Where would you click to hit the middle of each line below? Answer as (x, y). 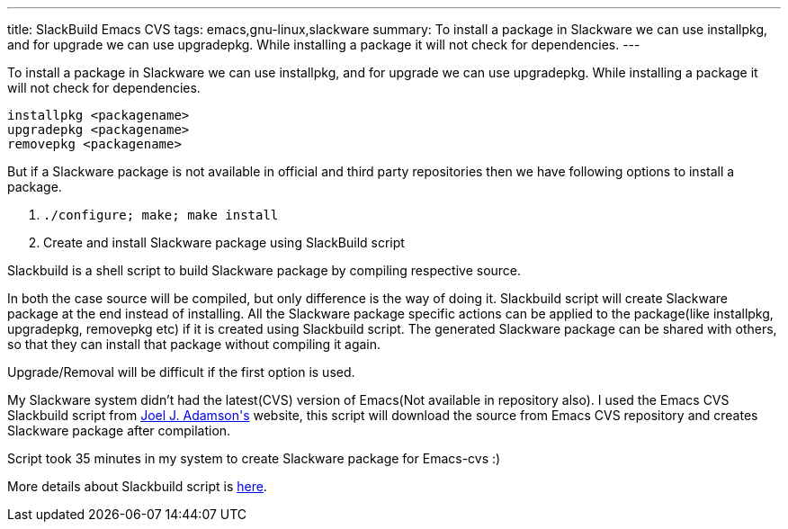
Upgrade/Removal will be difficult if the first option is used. (181, 372)
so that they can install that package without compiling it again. (194, 344)
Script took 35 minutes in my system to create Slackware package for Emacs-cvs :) (254, 458)
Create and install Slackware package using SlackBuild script (224, 242)
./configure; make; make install (161, 215)
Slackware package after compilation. (119, 430)
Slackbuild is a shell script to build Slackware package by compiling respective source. (264, 270)
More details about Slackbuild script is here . (137, 486)
